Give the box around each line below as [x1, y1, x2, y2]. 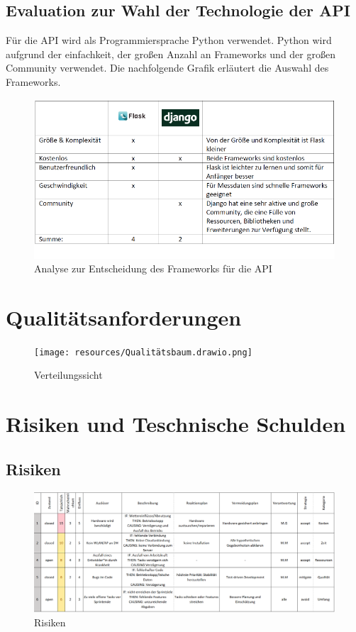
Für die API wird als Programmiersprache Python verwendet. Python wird [6, 33, 332, 48]
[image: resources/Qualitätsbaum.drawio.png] [34, 347, 252, 357]
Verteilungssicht [34, 367, 103, 382]
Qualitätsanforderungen [6, 302, 242, 331]
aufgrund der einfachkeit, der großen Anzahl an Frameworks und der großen [6, 46, 335, 61]
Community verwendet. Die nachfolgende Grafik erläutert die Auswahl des [6, 60, 329, 75]
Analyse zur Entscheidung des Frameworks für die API [34, 261, 272, 276]
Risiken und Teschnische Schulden [6, 409, 346, 438]
